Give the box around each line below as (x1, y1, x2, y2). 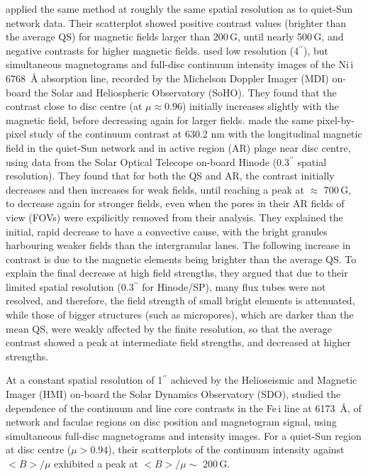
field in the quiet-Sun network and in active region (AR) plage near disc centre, (6, 140, 351, 155)
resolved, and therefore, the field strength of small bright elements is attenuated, (6, 293, 355, 308)
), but (303, 43, 329, 57)
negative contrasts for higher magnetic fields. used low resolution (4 (6, 43, 299, 57)
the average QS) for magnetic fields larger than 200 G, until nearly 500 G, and (6, 29, 344, 44)
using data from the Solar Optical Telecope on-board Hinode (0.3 (6, 154, 290, 169)
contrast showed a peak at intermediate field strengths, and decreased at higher (6, 335, 351, 350)
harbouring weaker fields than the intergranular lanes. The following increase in (6, 238, 351, 253)
